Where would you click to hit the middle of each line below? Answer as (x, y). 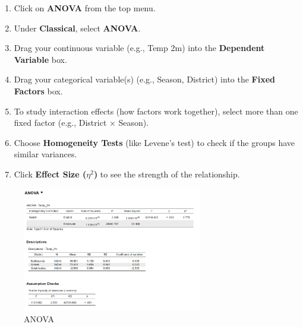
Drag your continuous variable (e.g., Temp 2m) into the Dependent (139, 48)
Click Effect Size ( (50, 174)
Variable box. (40, 59)
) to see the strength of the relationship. (167, 174)
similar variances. (45, 154)
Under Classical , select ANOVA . (77, 28)
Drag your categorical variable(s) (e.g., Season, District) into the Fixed (145, 79)
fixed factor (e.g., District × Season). (81, 123)
